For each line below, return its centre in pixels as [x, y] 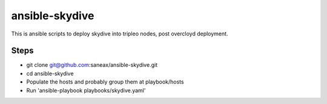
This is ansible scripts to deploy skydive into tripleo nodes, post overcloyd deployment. [120, 34]
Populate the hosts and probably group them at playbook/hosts [105, 82]
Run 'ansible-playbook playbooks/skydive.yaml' [86, 90]
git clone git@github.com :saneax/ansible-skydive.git [92, 65]
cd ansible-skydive [50, 73]
